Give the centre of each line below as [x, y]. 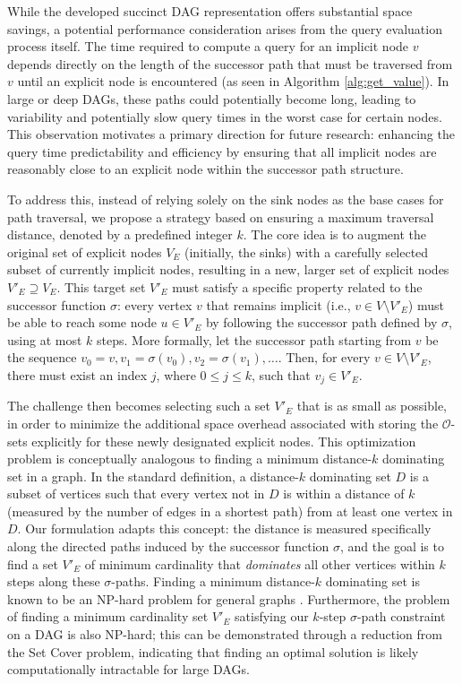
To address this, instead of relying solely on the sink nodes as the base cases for [226, 199]
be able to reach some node [82, 322]
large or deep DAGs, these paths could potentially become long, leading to [212, 98]
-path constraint [401, 616]
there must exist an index [77, 374]
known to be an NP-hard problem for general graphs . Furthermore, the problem [229, 598]
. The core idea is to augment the [334, 234]
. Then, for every [324, 357]
